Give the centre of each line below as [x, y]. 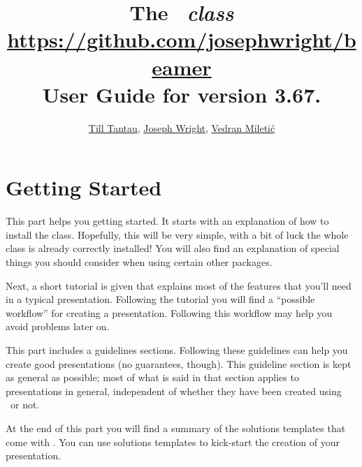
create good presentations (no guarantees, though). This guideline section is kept [179, 363]
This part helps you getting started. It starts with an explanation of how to [167, 221]
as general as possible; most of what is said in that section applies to [152, 377]
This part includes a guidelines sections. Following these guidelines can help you [177, 349]
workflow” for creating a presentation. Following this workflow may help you [169, 312]
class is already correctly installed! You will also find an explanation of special [173, 248]
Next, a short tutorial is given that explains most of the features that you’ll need [179, 285]
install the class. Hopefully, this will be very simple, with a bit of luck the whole [177, 234]
